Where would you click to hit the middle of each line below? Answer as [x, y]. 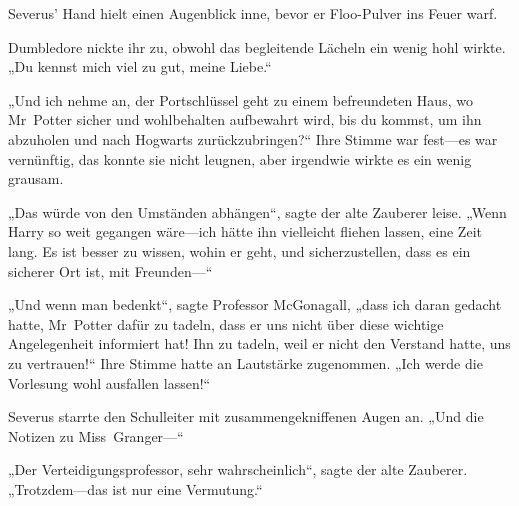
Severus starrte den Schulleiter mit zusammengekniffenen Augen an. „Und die [246, 416]
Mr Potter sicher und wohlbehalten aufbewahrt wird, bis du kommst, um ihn [245, 119]
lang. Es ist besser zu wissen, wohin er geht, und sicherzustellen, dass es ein [239, 250]
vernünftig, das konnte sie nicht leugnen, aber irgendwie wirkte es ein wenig [240, 158]
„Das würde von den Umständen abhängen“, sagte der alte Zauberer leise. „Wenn [257, 211]
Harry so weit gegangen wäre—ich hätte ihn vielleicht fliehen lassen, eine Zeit [245, 231]
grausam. [36, 178]
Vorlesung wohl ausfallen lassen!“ [109, 382]
